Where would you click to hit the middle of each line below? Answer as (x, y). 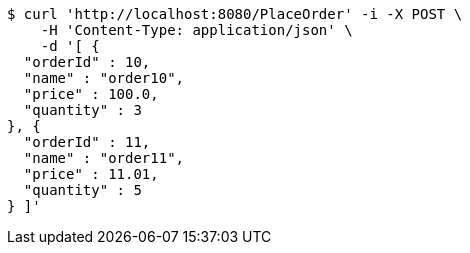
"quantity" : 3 (82, 110)
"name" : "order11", (104, 158)
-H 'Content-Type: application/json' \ (196, 30)
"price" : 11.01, (91, 174)
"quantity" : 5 (82, 190)
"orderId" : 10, (87, 62)
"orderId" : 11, (87, 142)
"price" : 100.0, (91, 94)
